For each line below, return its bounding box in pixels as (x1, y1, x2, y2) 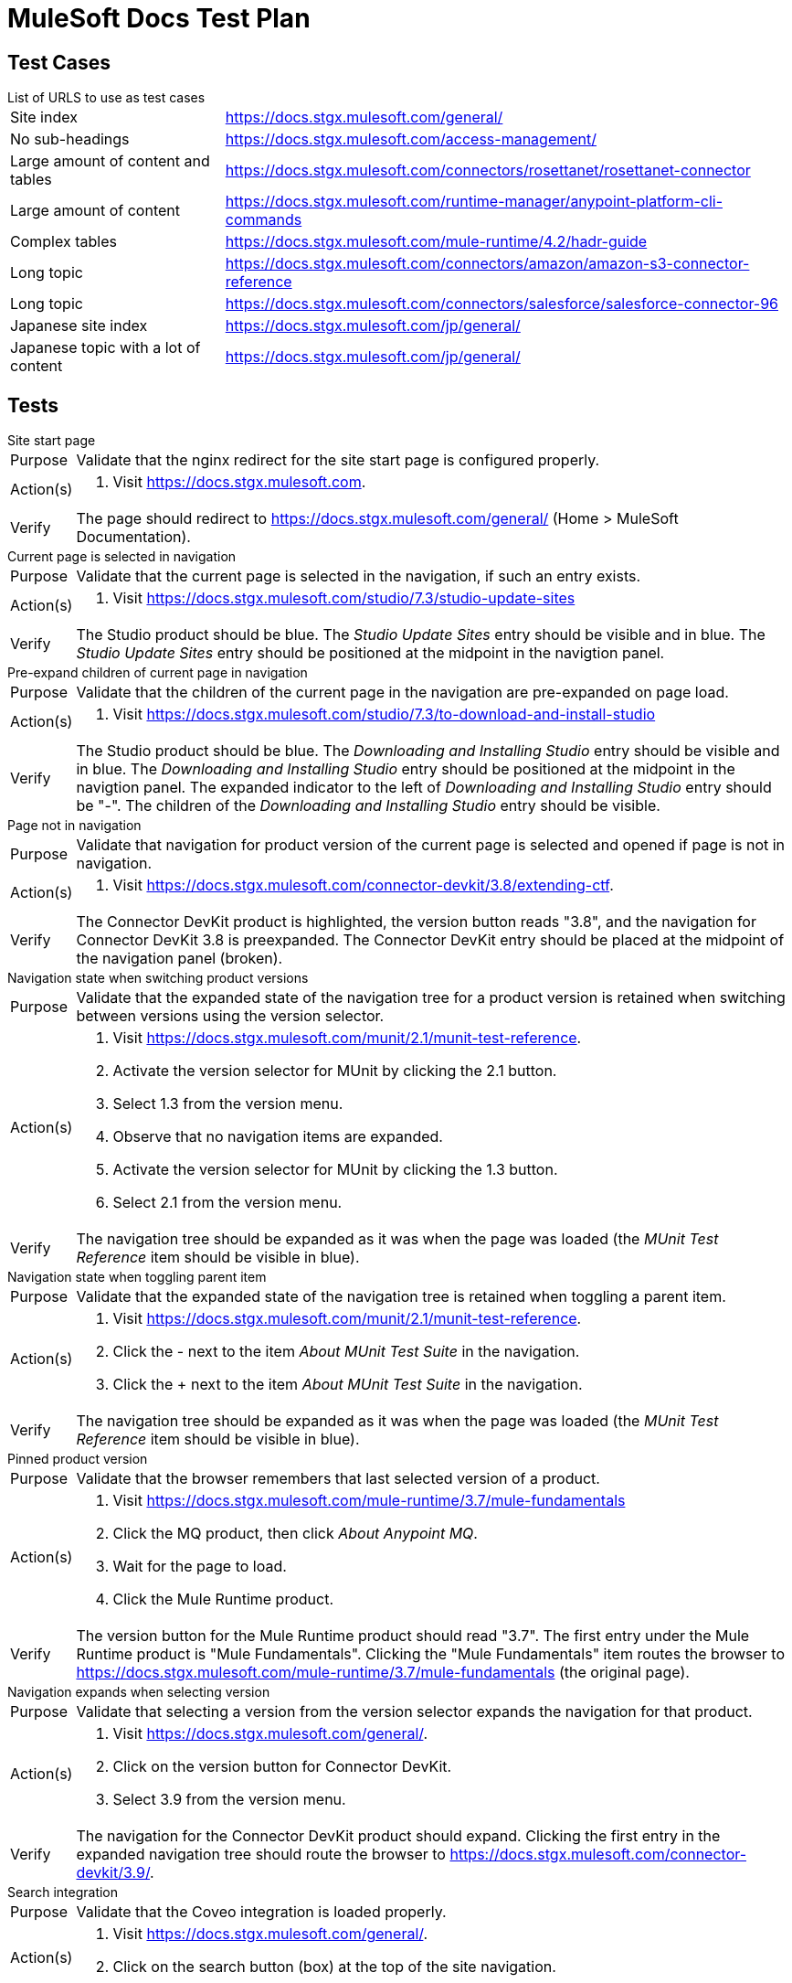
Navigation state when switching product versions (7, 970, 309, 986)
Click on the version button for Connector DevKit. (112, 1757, 452, 1776)
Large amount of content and (10, 152, 210, 171)
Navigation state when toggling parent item (7, 1269, 267, 1285)
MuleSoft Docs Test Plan (7, 3, 311, 34)
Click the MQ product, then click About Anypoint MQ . (112, 1524, 478, 1543)
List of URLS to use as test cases (7, 90, 206, 106)
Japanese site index (10, 316, 148, 336)
